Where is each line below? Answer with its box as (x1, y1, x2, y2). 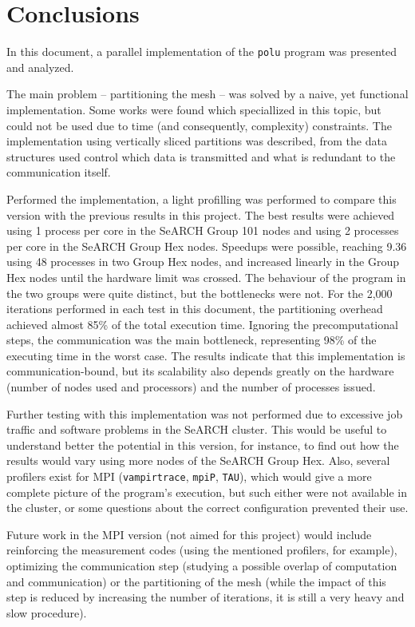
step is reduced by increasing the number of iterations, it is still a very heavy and (6, 589, 405, 605)
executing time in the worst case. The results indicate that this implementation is (6, 347, 405, 363)
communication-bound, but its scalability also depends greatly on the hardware (6, 363, 394, 379)
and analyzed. (6, 58, 74, 75)
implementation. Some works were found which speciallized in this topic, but (6, 101, 381, 117)
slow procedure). (6, 604, 87, 621)
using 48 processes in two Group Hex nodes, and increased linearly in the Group (6, 253, 400, 270)
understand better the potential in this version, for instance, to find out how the (6, 436, 399, 453)
